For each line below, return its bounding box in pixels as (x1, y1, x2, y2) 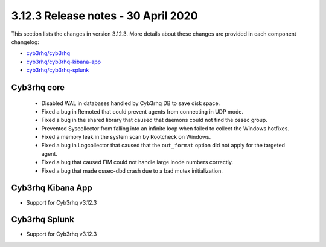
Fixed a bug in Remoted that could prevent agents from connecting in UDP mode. (41, 107, 244, 115)
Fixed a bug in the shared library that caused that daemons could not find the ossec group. (41, 117, 268, 124)
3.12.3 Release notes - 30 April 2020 (11, 9, 198, 22)
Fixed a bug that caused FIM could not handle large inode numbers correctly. (41, 159, 234, 166)
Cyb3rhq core (11, 82, 65, 92)
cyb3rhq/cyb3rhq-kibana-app (26, 58, 101, 65)
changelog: (11, 38, 39, 45)
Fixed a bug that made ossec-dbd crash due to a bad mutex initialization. (41, 167, 223, 175)
